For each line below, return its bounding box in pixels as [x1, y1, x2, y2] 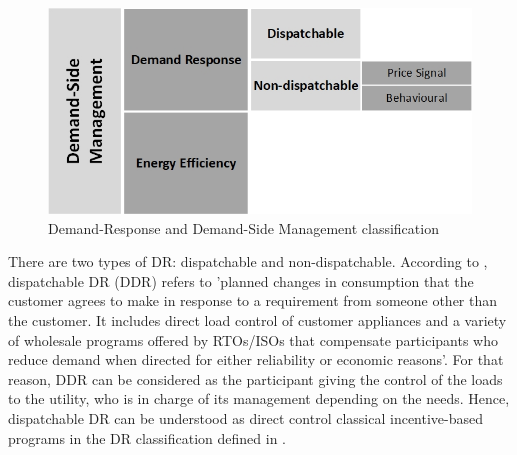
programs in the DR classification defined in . [8, 427, 286, 448]
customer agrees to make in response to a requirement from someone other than [8, 290, 498, 311]
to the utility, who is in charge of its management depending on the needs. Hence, [8, 388, 510, 409]
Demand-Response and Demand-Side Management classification [48, 217, 439, 238]
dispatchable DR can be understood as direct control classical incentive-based [8, 407, 484, 428]
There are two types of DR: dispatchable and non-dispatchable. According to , [8, 251, 488, 272]
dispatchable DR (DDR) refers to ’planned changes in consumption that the [8, 270, 474, 291]
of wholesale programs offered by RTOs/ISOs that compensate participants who [8, 329, 499, 350]
